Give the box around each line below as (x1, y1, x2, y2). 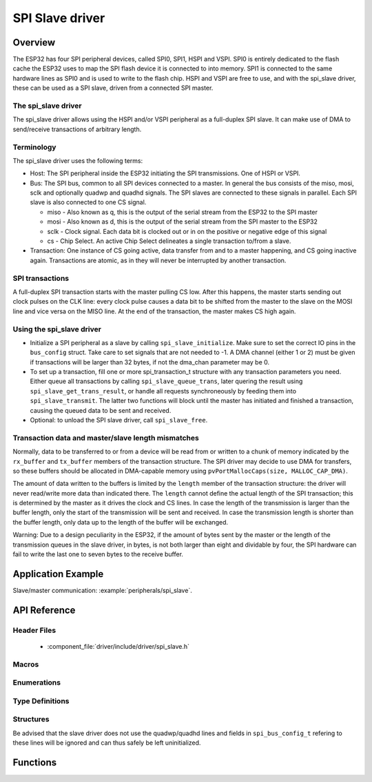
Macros (12, 659, 39, 669)
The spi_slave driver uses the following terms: (12, 156, 143, 165)
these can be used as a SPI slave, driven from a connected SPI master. (12, 84, 214, 92)
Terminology (12, 142, 56, 152)
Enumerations (12, 678, 61, 687)
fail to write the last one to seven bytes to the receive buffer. (12, 550, 184, 558)
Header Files (12, 625, 56, 635)
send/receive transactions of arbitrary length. (12, 125, 142, 133)
